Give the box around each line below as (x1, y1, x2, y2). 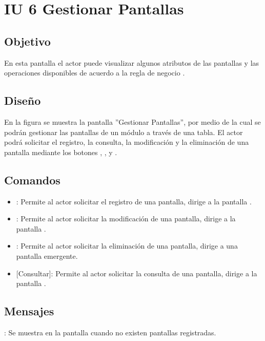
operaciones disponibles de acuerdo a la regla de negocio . (4, 67, 185, 78)
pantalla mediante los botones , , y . (4, 146, 117, 157)
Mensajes (4, 303, 54, 319)
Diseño (4, 92, 41, 108)
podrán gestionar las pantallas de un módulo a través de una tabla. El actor (4, 126, 243, 137)
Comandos (4, 172, 60, 187)
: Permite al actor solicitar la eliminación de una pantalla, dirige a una (16, 240, 238, 251)
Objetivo (4, 33, 51, 49)
